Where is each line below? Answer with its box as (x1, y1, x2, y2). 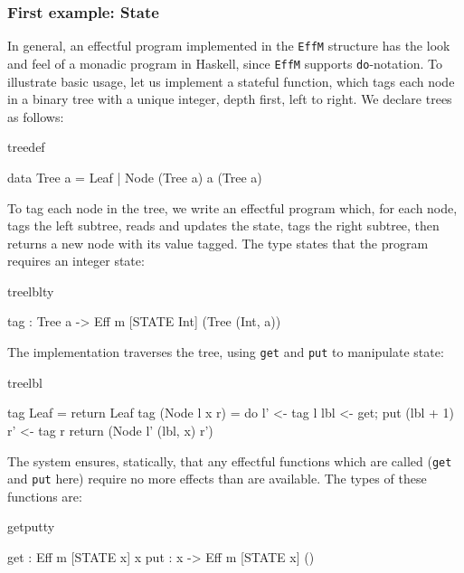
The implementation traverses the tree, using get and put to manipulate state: (7, 343, 444, 362)
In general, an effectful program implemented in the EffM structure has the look (7, 36, 450, 55)
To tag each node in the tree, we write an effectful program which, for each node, (7, 198, 458, 217)
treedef (7, 137, 45, 156)
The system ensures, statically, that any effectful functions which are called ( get (7, 451, 452, 470)
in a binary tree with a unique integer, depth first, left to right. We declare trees (7, 89, 452, 108)
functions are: (7, 486, 82, 505)
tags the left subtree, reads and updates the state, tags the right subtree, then (7, 216, 440, 235)
